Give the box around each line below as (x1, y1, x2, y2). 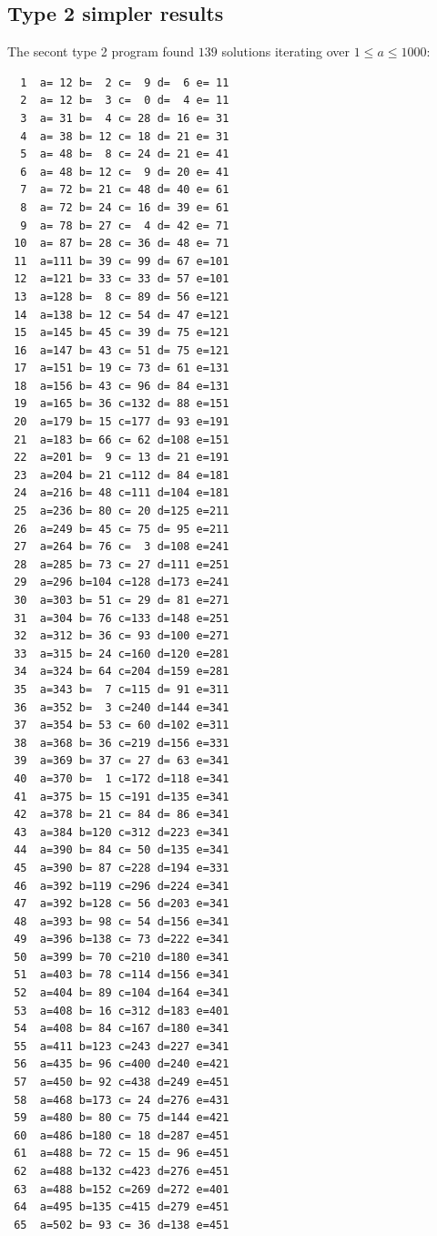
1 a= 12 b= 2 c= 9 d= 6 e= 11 (20, 76, 229, 89)
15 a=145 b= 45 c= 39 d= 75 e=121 (14, 326, 229, 340)
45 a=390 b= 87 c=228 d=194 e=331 (14, 861, 229, 874)
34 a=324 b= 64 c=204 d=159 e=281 (14, 665, 229, 679)
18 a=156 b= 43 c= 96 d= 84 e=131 (14, 379, 229, 393)
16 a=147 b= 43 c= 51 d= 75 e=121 (14, 343, 229, 357)
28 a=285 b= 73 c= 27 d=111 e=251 (14, 557, 229, 571)
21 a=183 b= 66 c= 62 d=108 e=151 (14, 433, 229, 446)
